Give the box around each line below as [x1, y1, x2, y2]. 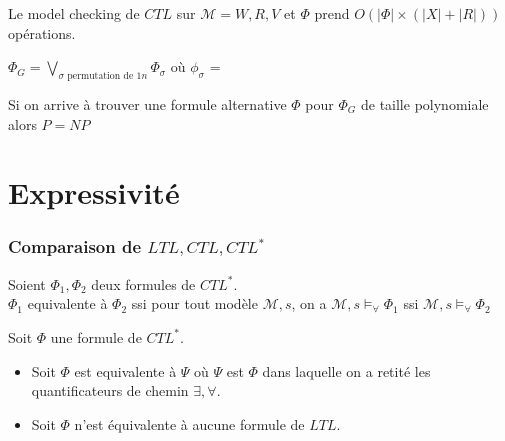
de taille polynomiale [360, 93, 489, 114]
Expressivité [8, 172, 180, 213]
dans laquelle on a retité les [262, 360, 431, 381]
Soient [8, 273, 46, 294]
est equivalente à [74, 360, 177, 381]
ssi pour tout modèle [131, 293, 258, 314]
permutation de [67, 70, 134, 81]
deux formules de [91, 273, 196, 294]
